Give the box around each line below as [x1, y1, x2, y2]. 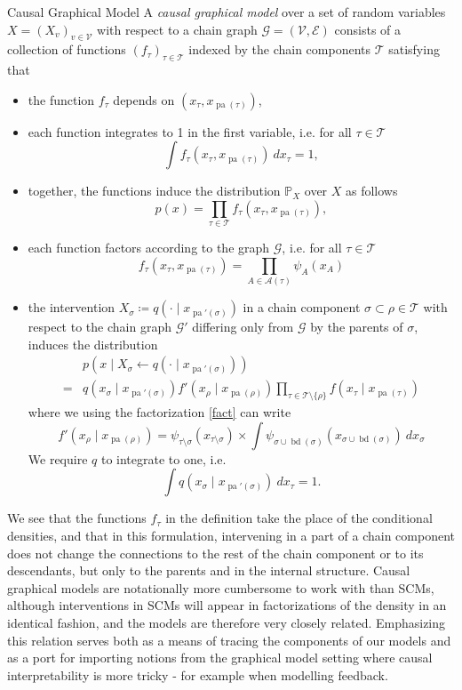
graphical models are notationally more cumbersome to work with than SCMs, [7, 578, 434, 597]
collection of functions [7, 40, 126, 59]
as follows [346, 181, 398, 200]
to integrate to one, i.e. [100, 449, 227, 468]
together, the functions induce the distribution [28, 181, 281, 200]
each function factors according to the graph [28, 238, 270, 257]
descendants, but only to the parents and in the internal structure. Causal [7, 561, 410, 580]
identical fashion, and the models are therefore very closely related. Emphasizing [7, 614, 446, 632]
